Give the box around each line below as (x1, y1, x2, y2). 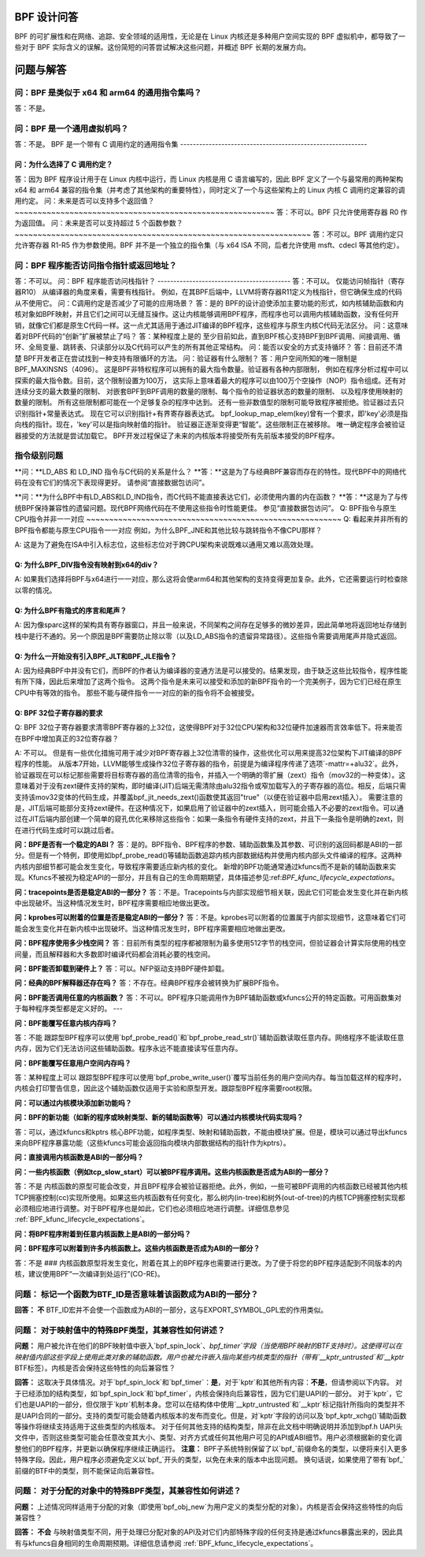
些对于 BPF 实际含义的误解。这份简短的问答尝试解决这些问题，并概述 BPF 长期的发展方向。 (14, 42, 311, 51)
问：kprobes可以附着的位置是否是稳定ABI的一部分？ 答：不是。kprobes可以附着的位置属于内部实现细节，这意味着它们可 (14, 912, 407, 922)
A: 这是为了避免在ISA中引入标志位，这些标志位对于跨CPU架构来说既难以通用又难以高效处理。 (14, 540, 318, 549)
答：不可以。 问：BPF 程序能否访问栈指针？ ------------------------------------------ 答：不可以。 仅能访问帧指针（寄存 (14, 277, 405, 286)
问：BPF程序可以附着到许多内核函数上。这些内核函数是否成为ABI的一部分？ (14, 1243, 261, 1253)
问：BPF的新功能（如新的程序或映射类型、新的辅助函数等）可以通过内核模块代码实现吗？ (14, 1113, 304, 1122)
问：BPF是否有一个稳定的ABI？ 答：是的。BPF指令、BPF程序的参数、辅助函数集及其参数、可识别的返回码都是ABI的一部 (14, 840, 403, 849)
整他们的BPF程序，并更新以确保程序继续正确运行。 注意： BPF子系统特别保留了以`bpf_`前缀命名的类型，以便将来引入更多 (14, 1444, 408, 1453)
